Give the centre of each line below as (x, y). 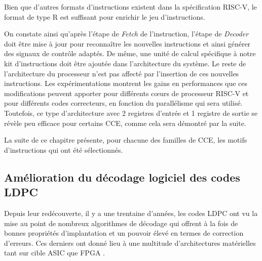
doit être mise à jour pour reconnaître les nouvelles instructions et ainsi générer (127, 43)
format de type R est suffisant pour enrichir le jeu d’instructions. (105, 16)
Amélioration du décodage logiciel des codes (122, 177)
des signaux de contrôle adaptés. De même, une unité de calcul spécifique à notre (130, 53)
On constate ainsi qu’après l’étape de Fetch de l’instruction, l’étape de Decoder (126, 34)
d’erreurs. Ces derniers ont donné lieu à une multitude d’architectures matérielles (130, 243)
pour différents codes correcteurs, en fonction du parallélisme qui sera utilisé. (123, 103)
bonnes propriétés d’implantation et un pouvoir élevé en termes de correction (124, 233)
